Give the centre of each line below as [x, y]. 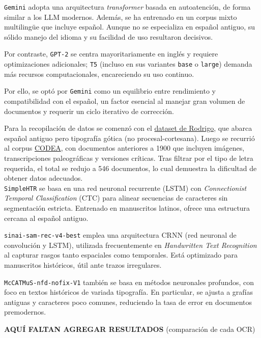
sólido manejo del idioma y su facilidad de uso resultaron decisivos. [109, 36]
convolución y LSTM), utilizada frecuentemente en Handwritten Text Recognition [130, 245]
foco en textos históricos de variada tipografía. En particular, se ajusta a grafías [128, 292]
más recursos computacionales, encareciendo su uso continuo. [99, 74]
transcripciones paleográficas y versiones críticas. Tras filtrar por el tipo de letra [129, 158]
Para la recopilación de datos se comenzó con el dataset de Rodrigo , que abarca [128, 128]
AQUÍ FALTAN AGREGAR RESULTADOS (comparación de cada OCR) [130, 329]
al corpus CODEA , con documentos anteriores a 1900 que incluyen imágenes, [124, 148]
